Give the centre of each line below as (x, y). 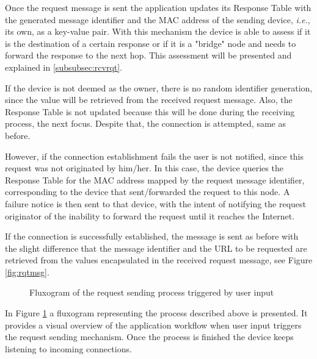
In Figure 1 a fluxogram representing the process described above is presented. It (156, 313)
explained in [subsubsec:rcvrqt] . (64, 67)
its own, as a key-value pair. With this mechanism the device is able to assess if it (158, 31)
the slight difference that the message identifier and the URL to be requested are (156, 248)
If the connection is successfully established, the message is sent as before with (152, 236)
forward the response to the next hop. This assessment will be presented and (148, 55)
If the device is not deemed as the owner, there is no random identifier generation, (159, 87)
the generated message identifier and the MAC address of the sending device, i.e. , (158, 19)
